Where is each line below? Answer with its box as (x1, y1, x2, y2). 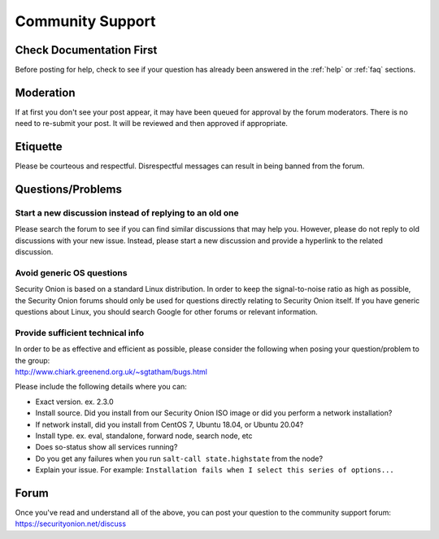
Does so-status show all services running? (35, 442, 178, 452)
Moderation (15, 85, 76, 99)
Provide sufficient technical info (15, 327, 145, 338)
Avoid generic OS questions (15, 267, 128, 278)
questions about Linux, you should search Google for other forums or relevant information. (15, 307, 318, 317)
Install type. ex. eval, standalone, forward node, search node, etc (35, 431, 253, 441)
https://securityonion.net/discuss (15, 519, 126, 528)
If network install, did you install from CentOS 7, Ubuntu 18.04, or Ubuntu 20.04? (35, 419, 304, 429)
